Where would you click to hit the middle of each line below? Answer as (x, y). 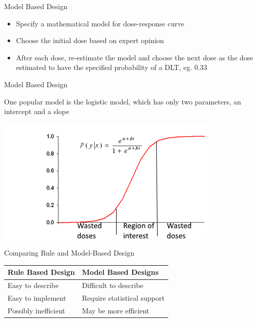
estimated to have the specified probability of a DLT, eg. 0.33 (112, 67)
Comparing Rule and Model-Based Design (69, 253)
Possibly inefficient (36, 310)
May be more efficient (116, 310)
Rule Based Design (41, 272)
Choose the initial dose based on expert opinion (90, 40)
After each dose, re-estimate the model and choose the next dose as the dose (135, 57)
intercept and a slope (37, 111)
